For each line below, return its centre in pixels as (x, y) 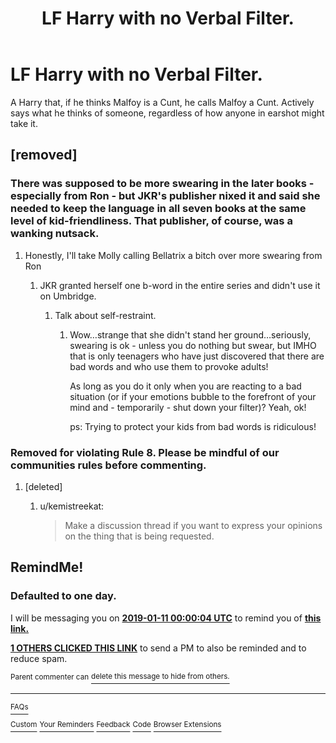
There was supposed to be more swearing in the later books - (162, 184)
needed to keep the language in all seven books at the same (158, 209)
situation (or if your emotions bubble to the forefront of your (193, 396)
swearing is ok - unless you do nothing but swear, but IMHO (193, 345)
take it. (24, 123)
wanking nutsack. (55, 234)
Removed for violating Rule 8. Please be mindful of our (145, 452)
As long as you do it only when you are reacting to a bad (185, 386)
